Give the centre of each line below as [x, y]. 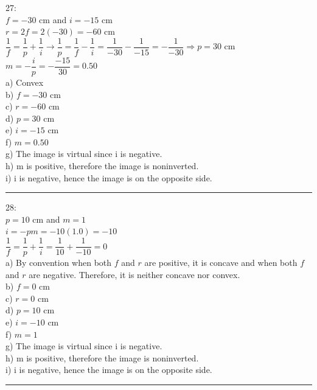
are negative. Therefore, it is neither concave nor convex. [134, 274]
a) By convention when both [59, 263]
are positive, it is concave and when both [221, 263]
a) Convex [25, 82]
